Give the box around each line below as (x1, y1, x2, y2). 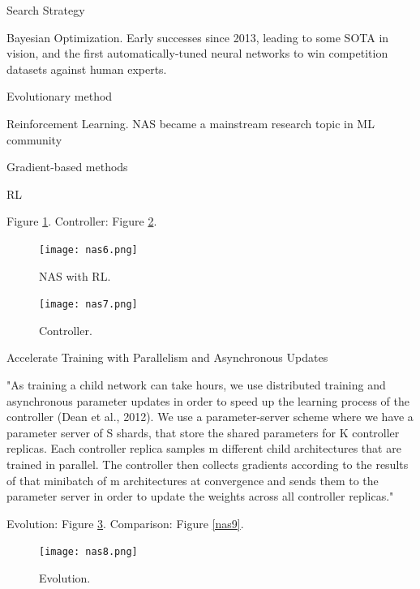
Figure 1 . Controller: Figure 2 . (6, 213, 157, 230)
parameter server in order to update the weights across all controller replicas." (6, 488, 394, 505)
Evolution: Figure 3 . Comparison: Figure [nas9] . (6, 514, 244, 531)
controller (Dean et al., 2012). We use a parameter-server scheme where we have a (6, 408, 414, 425)
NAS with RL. (39, 267, 111, 284)
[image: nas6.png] (39, 243, 138, 256)
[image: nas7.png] (39, 299, 138, 311)
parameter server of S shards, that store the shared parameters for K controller (6, 423, 400, 441)
